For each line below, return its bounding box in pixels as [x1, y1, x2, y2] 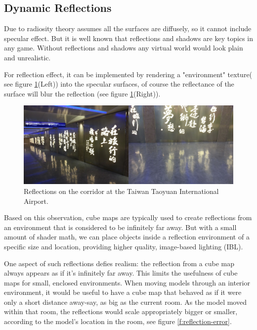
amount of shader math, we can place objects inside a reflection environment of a [4, 232, 250, 242]
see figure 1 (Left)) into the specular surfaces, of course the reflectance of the [4, 79, 234, 89]
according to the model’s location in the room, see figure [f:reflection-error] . [4, 316, 232, 327]
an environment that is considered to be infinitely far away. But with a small [4, 222, 237, 232]
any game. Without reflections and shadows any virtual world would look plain [4, 43, 243, 53]
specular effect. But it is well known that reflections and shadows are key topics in [4, 33, 253, 43]
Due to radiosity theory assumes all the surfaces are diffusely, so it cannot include [4, 23, 252, 34]
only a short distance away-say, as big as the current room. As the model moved [4, 296, 247, 307]
